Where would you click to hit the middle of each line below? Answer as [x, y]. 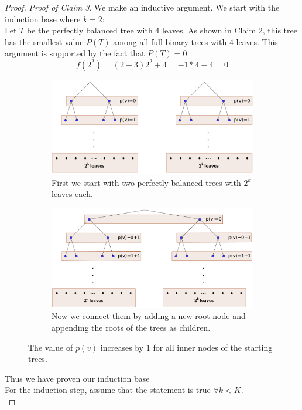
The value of [51, 347]
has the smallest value [44, 41]
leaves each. [72, 194]
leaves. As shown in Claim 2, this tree [230, 30]
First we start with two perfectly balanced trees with [146, 182]
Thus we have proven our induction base [77, 378]
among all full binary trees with [170, 41]
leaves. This [257, 41]
